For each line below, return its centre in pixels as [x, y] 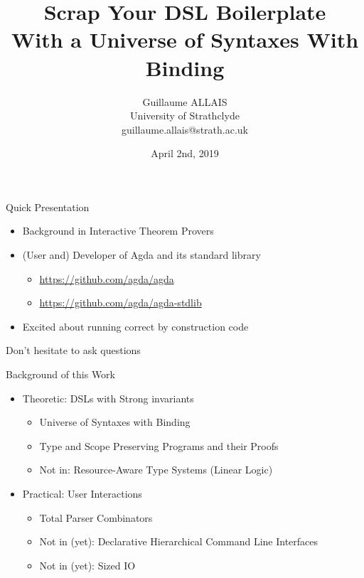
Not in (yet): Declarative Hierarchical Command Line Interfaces [179, 541]
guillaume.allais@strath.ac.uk [185, 129]
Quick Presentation [48, 207]
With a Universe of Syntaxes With [185, 39]
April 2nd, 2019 [185, 153]
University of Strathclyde [185, 116]
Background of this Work [60, 374]
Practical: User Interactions [82, 493]
